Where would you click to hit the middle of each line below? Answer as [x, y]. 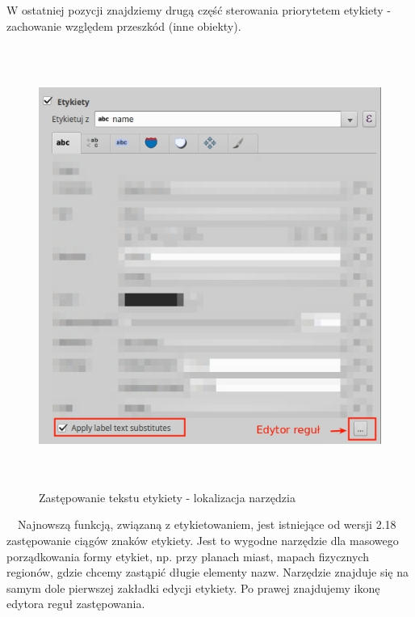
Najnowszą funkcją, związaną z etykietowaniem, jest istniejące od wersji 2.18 [207, 524]
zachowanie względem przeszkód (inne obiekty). [124, 25]
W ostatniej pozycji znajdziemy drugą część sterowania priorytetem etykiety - [199, 10]
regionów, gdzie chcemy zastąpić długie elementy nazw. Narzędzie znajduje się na [207, 572]
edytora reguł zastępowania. [76, 604]
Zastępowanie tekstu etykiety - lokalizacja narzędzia [167, 497]
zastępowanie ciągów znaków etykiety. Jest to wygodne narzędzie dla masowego [203, 540]
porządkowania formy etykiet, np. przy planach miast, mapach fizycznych [188, 556]
